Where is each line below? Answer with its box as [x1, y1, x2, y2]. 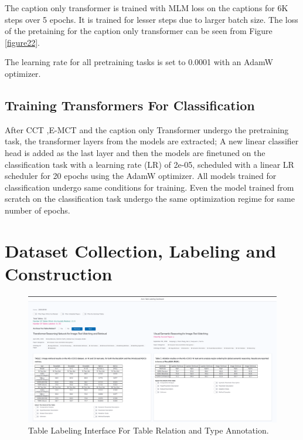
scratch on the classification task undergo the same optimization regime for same [5, 192, 295, 205]
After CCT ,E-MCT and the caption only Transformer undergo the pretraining [5, 123, 289, 136]
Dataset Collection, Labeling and [5, 238, 277, 262]
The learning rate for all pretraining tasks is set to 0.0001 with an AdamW [5, 56, 273, 68]
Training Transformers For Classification [5, 96, 255, 114]
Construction [5, 261, 113, 285]
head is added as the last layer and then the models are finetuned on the [5, 146, 265, 158]
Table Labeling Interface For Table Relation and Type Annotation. [28, 424, 269, 436]
